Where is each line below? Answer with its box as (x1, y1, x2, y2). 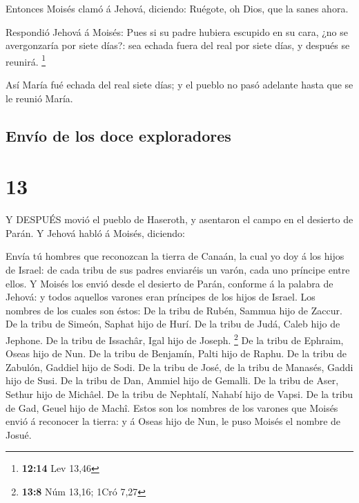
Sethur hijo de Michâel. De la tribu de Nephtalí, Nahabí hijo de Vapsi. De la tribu (6, 386, 353, 401)
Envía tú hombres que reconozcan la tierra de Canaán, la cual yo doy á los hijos (6, 249, 345, 263)
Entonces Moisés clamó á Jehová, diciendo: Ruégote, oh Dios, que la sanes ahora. (6, 1, 349, 15)
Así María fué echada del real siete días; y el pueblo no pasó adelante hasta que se (6, 77, 353, 92)
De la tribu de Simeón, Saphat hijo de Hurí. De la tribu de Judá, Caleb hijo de (6, 316, 340, 331)
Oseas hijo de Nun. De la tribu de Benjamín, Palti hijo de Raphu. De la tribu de (6, 346, 347, 361)
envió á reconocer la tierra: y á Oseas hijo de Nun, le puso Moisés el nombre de (6, 414, 341, 428)
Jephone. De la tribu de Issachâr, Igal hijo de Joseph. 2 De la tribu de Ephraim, (6, 330, 344, 347)
